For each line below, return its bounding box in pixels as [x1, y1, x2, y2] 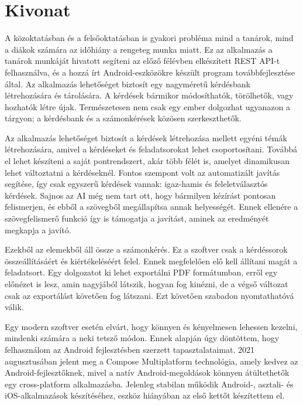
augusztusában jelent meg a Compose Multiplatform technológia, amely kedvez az [5, 355, 298, 367]
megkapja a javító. [5, 223, 71, 236]
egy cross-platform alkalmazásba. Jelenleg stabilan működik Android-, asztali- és [5, 377, 294, 390]
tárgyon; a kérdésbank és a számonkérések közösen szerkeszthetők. [5, 112, 242, 124]
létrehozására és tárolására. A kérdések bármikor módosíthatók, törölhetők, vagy [5, 89, 294, 101]
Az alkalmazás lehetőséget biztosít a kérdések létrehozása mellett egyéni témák [5, 131, 287, 144]
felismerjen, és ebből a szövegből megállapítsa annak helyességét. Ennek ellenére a [5, 200, 298, 213]
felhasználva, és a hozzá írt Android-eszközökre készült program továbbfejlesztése [5, 66, 295, 78]
